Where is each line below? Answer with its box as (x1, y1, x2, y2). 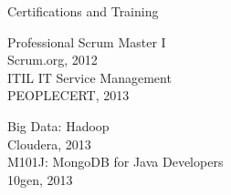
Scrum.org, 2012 (7, 50, 98, 69)
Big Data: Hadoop (7, 116, 110, 135)
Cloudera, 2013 (7, 134, 91, 153)
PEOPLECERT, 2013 (7, 86, 130, 105)
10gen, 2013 (7, 169, 73, 189)
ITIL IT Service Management (7, 67, 172, 87)
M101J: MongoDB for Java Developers (7, 152, 224, 171)
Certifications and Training (7, 2, 159, 20)
